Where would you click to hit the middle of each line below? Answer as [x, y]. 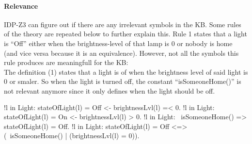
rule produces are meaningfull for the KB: [66, 62]
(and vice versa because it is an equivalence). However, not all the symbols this [121, 53]
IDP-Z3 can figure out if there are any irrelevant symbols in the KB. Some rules [123, 24]
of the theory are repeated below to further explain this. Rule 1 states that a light [126, 34]
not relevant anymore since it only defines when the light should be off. [110, 90]
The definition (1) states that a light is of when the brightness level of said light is [126, 72]
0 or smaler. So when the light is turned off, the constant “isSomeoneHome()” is [123, 81]
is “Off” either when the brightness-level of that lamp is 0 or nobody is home [118, 43]
